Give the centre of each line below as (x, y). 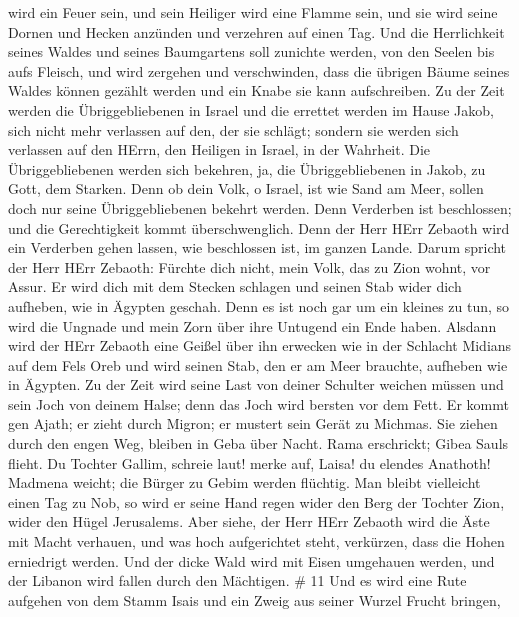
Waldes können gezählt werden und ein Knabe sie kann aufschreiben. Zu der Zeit (256, 90)
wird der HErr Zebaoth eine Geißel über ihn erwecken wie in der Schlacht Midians (260, 345)
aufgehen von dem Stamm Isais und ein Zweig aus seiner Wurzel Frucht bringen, (254, 599)
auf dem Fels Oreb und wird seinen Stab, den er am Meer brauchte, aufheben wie (258, 364)
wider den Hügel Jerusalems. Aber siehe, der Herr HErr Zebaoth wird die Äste (249, 521)
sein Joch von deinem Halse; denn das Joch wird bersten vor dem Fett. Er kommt (258, 403)
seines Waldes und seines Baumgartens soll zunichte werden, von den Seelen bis (251, 51)
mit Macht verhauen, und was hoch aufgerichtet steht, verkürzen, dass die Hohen (256, 541)
